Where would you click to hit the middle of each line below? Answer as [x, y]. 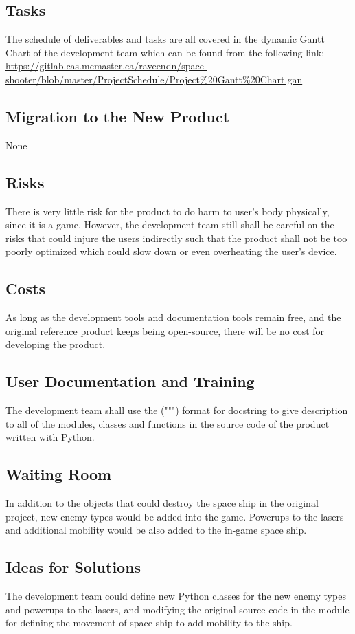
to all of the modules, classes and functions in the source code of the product [168, 423]
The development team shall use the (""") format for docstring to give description [177, 410]
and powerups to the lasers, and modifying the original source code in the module [177, 609]
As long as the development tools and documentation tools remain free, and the [173, 317]
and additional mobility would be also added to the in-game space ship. [156, 530]
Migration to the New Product [118, 116]
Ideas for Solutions [73, 567]
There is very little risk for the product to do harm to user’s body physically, [168, 211]
